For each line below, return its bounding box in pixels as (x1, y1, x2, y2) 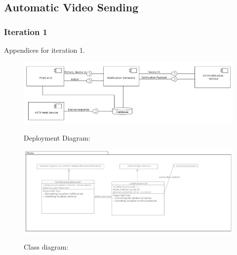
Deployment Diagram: (24, 132, 90, 143)
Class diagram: (24, 242, 69, 252)
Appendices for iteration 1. (4, 45, 85, 55)
